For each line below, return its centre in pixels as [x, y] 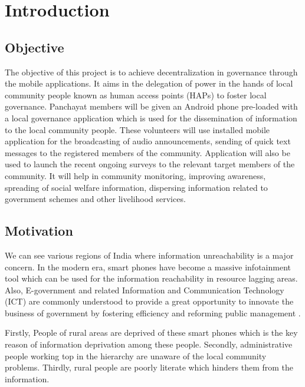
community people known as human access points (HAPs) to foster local [136, 95]
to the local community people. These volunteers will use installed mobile [137, 129]
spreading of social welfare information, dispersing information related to [136, 187]
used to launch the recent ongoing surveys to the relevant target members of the [150, 164]
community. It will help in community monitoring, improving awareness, [135, 175]
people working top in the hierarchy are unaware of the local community [136, 355]
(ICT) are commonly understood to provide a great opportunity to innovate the [149, 301]
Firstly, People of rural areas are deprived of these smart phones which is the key [151, 333]
